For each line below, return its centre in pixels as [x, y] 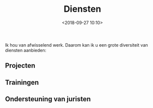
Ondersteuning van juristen [48, 99]
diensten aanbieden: [26, 50]
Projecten [20, 66]
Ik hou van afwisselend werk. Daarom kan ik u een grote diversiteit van [76, 45]
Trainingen [22, 82]
